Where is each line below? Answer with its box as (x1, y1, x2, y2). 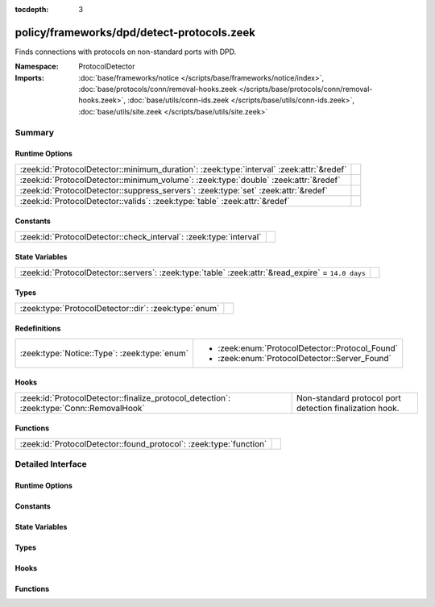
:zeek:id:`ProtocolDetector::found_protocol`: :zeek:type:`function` (19, 438, 267, 449)
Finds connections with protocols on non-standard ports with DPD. (14, 47, 237, 56)
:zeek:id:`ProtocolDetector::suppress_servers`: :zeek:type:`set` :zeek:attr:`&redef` (19, 185, 328, 196)
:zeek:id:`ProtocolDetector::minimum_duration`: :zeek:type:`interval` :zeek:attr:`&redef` (19, 164, 347, 175)
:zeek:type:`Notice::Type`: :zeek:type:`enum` (19, 347, 189, 359)
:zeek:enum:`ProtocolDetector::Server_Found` (217, 352, 392, 364)
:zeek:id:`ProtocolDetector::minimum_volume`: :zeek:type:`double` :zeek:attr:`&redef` (19, 174, 341, 185)
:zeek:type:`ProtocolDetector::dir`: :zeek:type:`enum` (19, 302, 220, 314)
